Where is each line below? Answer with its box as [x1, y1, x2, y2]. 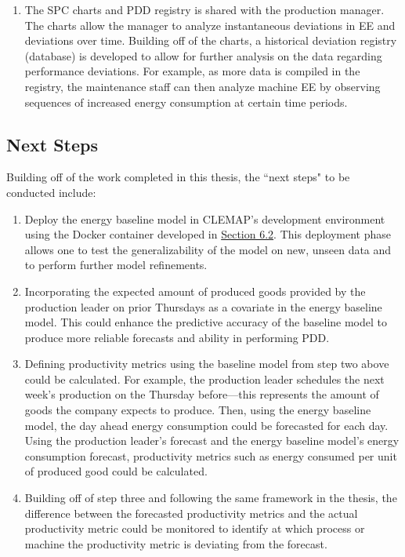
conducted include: [6, 184, 96, 200]
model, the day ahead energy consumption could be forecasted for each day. [24, 417, 389, 433]
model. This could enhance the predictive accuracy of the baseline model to [24, 314, 388, 330]
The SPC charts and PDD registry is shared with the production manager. [24, 2, 385, 17]
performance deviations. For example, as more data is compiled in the [24, 63, 360, 79]
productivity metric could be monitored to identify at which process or [24, 520, 365, 537]
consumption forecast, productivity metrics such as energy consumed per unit [24, 447, 397, 464]
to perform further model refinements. [24, 257, 208, 273]
